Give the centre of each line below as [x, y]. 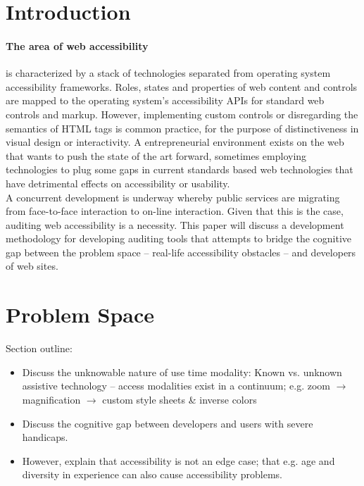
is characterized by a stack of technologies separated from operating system [168, 73]
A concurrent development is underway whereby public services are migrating [173, 197]
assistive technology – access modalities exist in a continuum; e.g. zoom [176, 386]
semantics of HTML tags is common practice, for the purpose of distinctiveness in [182, 128]
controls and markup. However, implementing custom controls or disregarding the [182, 114]
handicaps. [45, 437]
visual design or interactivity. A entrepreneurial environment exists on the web [175, 142]
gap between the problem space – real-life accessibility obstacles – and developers [181, 252]
